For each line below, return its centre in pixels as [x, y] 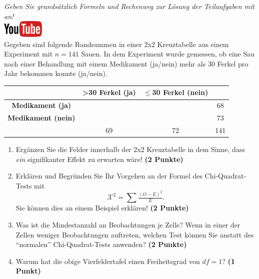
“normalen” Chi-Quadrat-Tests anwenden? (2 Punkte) [101, 244]
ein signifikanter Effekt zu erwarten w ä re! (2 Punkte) [99, 159]
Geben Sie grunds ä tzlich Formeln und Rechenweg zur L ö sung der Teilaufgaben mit [129, 6]
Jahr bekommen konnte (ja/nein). [56, 73]
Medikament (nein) [41, 118]
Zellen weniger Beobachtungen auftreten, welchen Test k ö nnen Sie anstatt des [135, 234]
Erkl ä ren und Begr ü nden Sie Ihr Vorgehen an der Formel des [109, 176]
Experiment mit [28, 54]
